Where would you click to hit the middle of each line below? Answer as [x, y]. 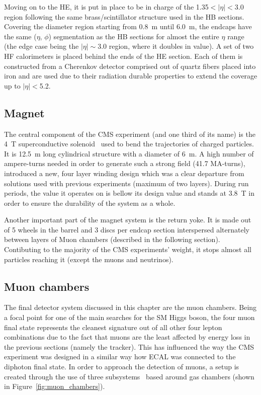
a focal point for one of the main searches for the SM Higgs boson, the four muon [129, 317]
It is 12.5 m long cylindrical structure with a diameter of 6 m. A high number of [129, 153]
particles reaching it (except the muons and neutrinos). [89, 259]
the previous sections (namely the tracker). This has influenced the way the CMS [129, 346]
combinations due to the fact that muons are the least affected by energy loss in [127, 337]
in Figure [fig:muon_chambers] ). [55, 386]
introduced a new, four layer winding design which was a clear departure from [124, 173]
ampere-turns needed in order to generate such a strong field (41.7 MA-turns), [125, 163]
